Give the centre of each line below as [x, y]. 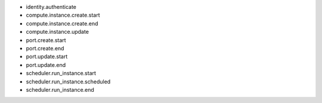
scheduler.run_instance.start [61, 73]
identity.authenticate [51, 7]
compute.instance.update [58, 32]
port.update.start [47, 57]
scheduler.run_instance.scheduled [68, 81]
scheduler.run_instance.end [60, 89]
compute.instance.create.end [62, 23]
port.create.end [45, 48]
